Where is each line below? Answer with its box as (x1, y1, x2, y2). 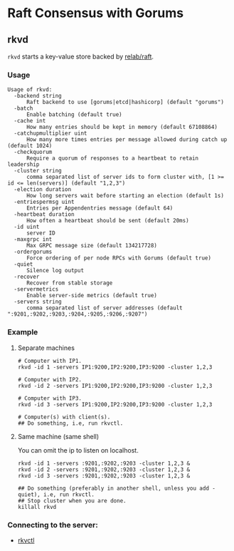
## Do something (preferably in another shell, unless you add (17, 485, 210, 492)
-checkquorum (14, 148, 53, 156)
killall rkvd (17, 503, 57, 510)
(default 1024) (7, 143, 53, 150)
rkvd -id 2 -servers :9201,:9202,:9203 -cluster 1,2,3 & (17, 465, 191, 473)
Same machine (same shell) (17, 432, 100, 441)
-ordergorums (14, 248, 53, 256)
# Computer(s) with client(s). (17, 413, 111, 421)
